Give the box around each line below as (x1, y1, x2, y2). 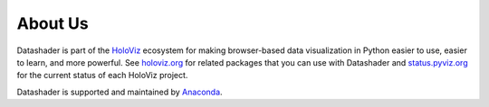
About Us (16, 13, 90, 33)
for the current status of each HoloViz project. (16, 70, 188, 81)
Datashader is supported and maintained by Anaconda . (16, 86, 223, 97)
